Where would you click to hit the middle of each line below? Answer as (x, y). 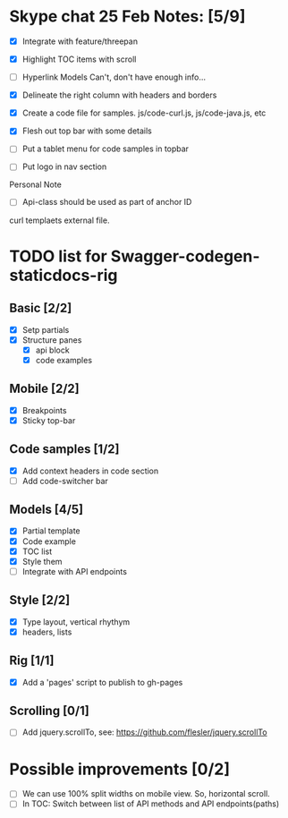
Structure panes (52, 340)
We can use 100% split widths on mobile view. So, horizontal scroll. (146, 794)
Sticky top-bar (49, 420)
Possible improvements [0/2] (120, 769)
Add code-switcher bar (65, 481)
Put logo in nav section (64, 166)
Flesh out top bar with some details (87, 131)
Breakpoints (44, 410)
